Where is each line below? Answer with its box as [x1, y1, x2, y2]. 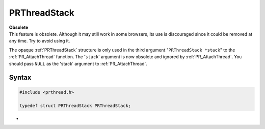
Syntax [9, 73, 31, 82]
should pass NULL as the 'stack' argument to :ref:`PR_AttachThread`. [9, 61, 147, 66]
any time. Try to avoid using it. [9, 38, 70, 44]
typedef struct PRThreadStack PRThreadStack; [19, 103, 131, 108]
